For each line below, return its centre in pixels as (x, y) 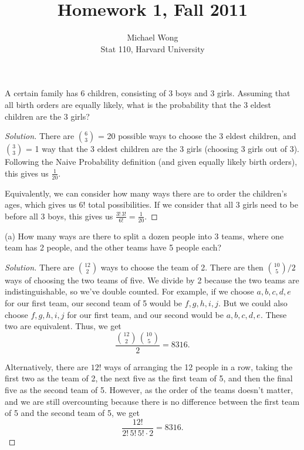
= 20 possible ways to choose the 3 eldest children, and (197, 136)
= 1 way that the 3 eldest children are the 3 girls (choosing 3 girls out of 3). (163, 149)
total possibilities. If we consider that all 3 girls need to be (193, 204)
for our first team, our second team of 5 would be (94, 302)
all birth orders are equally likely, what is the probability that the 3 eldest (138, 104)
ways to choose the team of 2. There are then (182, 267)
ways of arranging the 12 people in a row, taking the (198, 366)
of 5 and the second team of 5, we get (72, 413)
